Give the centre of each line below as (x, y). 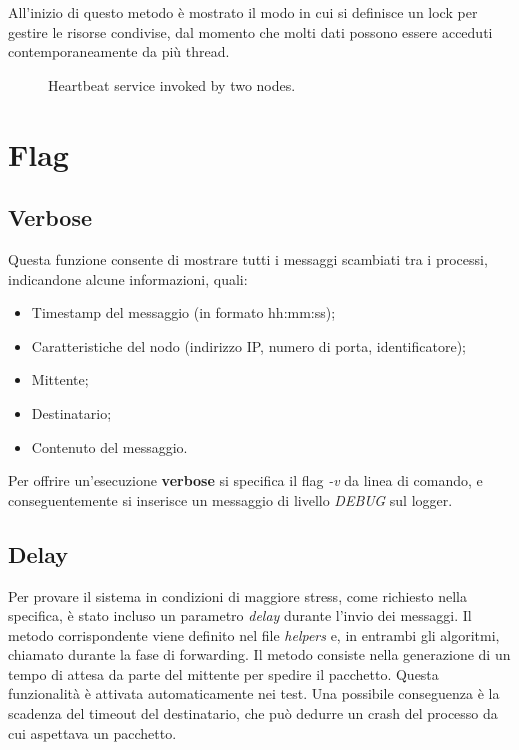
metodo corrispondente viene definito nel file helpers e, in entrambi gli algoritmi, (254, 634)
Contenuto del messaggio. (109, 446)
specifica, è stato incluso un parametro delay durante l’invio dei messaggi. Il (240, 615)
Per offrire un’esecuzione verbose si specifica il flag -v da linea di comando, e (245, 480)
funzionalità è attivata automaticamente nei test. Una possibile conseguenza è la (254, 693)
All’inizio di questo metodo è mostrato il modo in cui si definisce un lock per (243, 12)
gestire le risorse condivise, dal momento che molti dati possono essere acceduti (250, 31)
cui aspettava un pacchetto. (92, 732)
